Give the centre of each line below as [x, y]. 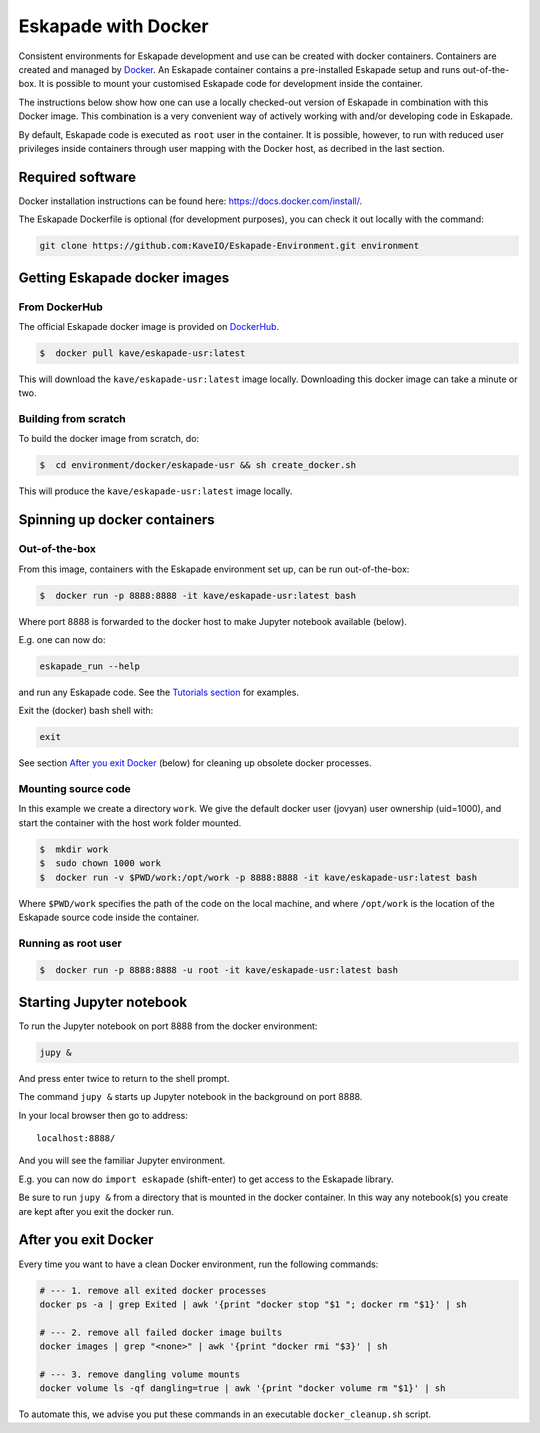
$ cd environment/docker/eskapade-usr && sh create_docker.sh [198, 465]
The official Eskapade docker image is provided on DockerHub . [149, 326]
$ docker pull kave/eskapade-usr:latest [142, 353]
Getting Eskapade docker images [124, 277]
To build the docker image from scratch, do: [109, 439]
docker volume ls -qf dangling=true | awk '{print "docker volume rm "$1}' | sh [242, 1388]
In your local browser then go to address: [103, 1115]
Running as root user [70, 943]
